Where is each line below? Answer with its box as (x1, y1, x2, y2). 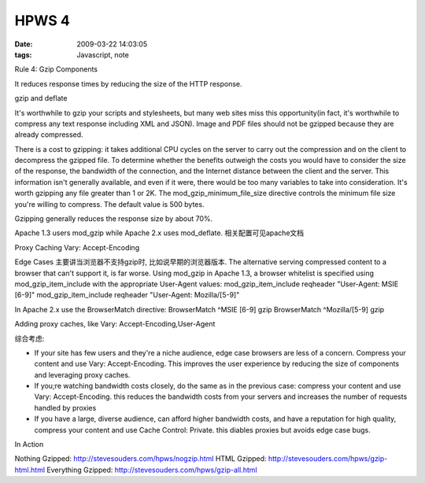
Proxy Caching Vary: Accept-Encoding (14, 242, 140, 252)
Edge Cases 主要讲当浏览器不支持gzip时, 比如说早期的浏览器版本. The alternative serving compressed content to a (14, 257, 387, 267)
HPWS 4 (14, 12, 70, 29)
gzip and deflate (14, 94, 68, 103)
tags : (14, 50, 32, 59)
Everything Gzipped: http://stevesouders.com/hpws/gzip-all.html (46, 465, 257, 474)
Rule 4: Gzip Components (14, 65, 98, 74)
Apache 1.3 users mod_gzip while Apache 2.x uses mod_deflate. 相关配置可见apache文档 (14, 228, 305, 238)
